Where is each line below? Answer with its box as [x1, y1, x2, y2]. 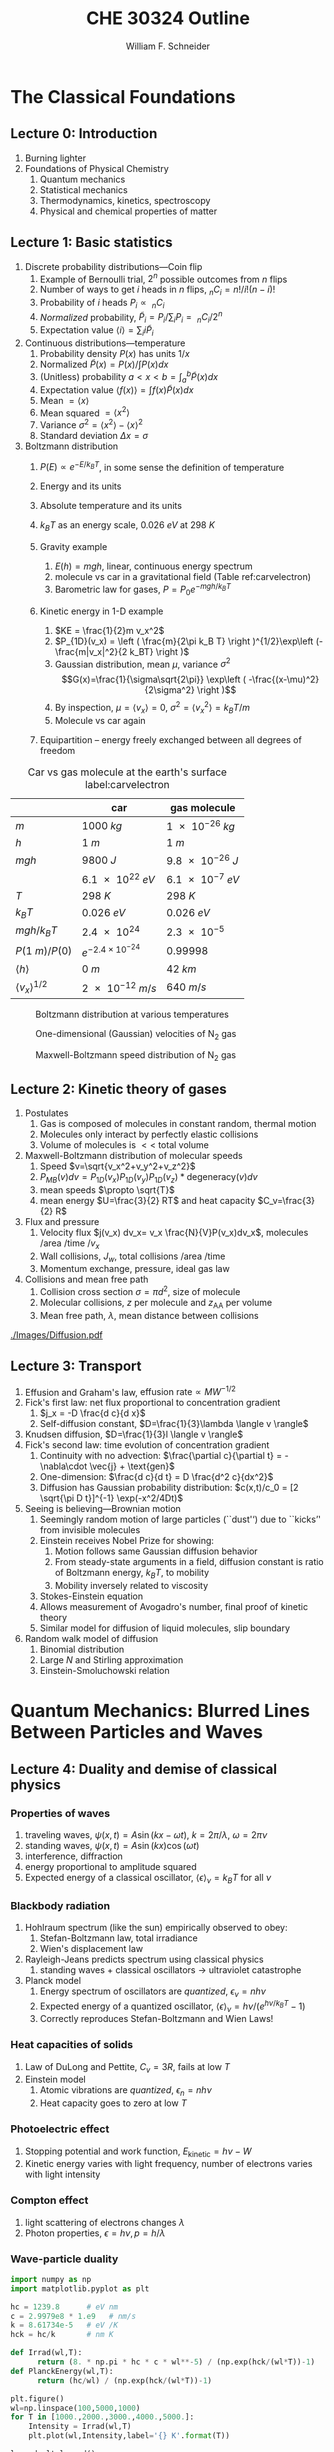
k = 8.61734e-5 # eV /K [10, 2320, 118, 2331]
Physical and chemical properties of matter [39, 205, 218, 217]
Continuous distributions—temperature [24, 337, 186, 349]
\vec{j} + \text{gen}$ [89, 1460, 175, 1472]
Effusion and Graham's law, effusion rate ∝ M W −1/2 [24, 1384, 237, 1398]
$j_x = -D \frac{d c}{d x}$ [39, 1407, 147, 1419]
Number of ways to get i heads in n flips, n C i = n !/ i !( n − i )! [39, 283, 276, 298]
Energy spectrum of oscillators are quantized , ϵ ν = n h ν [39, 1985, 267, 1999]
